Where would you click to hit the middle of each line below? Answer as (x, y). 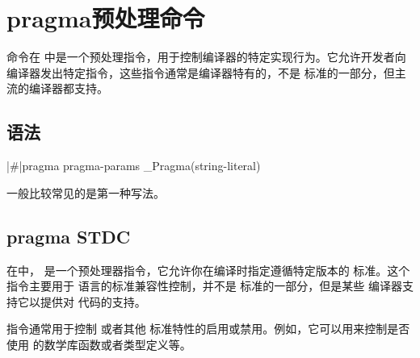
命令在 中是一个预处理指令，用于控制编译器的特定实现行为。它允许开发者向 (206, 57)
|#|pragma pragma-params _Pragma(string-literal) (134, 166)
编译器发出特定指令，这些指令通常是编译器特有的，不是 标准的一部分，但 (201, 72)
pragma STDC (69, 236)
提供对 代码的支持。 (93, 301)
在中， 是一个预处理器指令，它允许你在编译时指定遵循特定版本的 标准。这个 (208, 270)
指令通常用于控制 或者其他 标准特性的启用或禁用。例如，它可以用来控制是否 (208, 329)
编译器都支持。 (68, 88)
